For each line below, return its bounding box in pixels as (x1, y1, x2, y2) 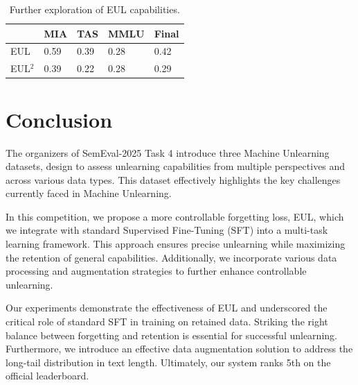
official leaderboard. (6, 368, 89, 383)
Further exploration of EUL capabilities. (9, 2, 180, 16)
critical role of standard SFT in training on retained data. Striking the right (6, 314, 328, 329)
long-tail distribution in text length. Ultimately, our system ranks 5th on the (6, 354, 331, 369)
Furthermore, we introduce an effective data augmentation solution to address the (6, 341, 353, 356)
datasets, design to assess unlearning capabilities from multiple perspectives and (6, 159, 346, 173)
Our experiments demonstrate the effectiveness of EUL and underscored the (6, 300, 328, 315)
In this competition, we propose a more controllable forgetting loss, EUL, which (6, 209, 344, 223)
